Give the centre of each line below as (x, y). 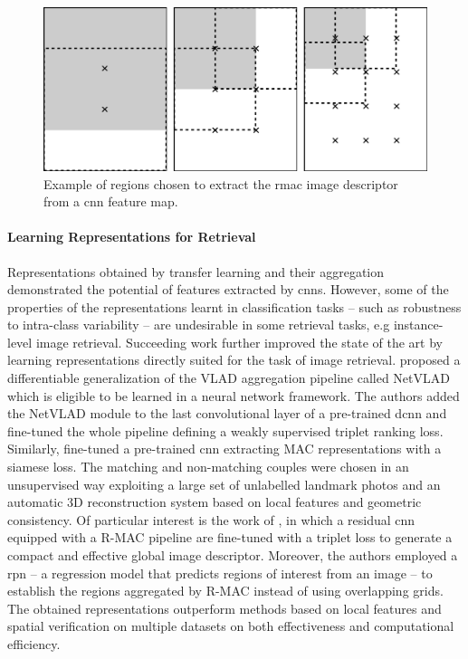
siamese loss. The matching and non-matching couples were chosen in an (208, 467)
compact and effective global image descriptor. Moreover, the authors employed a (233, 555)
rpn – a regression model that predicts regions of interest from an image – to (220, 573)
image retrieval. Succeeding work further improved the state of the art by (239, 342)
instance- (418, 325)
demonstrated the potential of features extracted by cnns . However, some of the (228, 289)
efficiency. (34, 643)
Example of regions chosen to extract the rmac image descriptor (221, 183)
